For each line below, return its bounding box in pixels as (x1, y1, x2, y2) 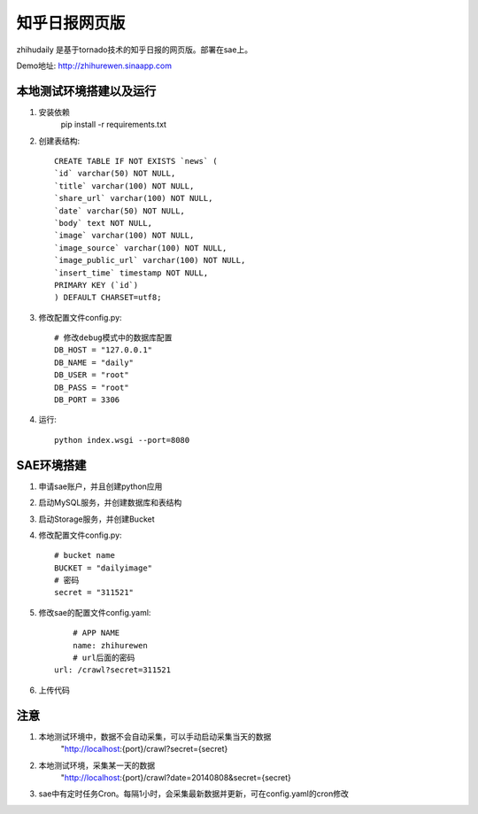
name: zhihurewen (72, 640, 148, 650)
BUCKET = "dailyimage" (54, 562, 153, 573)
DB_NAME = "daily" (54, 357, 135, 368)
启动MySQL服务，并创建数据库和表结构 (38, 497, 182, 508)
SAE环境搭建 (16, 457, 87, 473)
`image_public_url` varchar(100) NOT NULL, (54, 255, 246, 266)
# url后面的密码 (72, 653, 135, 663)
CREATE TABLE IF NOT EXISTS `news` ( (54, 156, 219, 167)
